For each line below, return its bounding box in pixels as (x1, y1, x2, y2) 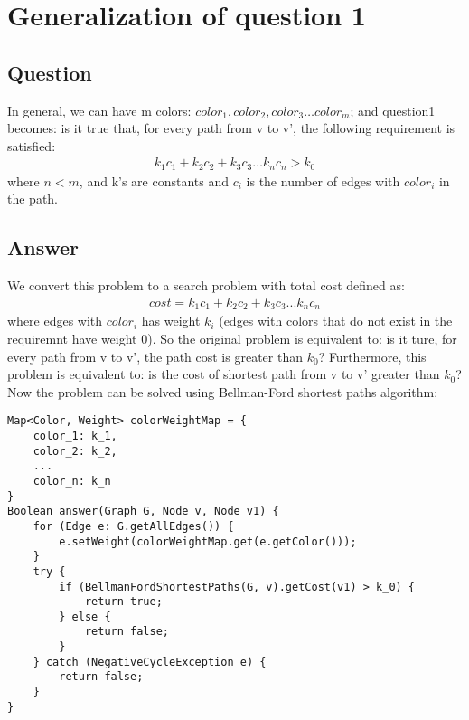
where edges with (7, 311, 103, 330)
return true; (84, 595, 163, 609)
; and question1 (350, 100, 436, 119)
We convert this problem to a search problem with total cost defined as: (7, 276, 405, 295)
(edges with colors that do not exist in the (219, 311, 453, 330)
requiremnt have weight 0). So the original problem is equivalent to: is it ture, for (7, 328, 457, 347)
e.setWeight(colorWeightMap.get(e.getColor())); (59, 535, 357, 548)
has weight (141, 311, 201, 330)
